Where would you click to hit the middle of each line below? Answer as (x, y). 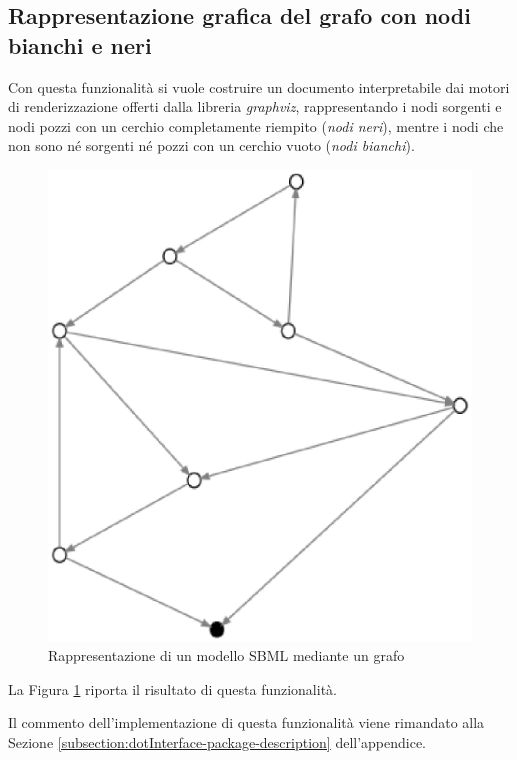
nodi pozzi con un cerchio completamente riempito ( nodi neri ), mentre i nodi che (256, 125)
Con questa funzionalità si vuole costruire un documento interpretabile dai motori (259, 86)
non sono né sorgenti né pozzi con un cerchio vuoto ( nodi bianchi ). (211, 145)
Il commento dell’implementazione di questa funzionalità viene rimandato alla (246, 722)
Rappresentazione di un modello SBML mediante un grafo (226, 655)
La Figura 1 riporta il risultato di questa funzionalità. (172, 688)
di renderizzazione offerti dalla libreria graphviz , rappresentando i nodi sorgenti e (255, 106)
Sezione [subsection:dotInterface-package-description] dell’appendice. (217, 741)
